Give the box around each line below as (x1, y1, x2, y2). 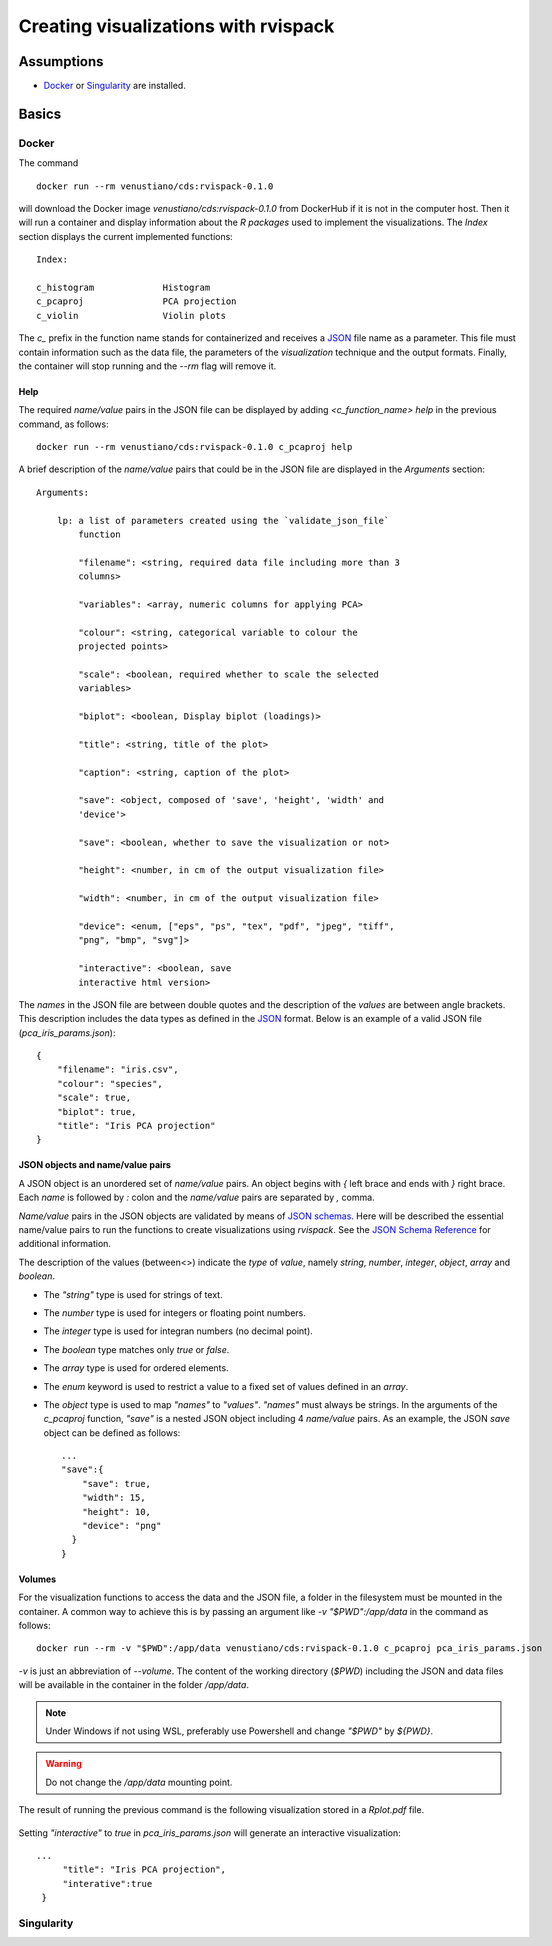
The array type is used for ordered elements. (43, 1362, 229, 1374)
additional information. (18, 1238, 112, 1250)
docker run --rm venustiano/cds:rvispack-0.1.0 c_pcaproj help (36, 441, 353, 453)
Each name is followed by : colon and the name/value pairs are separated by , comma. (18, 1191, 375, 1204)
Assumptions (18, 53, 104, 70)
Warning (45, 1758, 82, 1770)
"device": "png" (81, 1520, 162, 1532)
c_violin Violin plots (36, 310, 227, 321)
